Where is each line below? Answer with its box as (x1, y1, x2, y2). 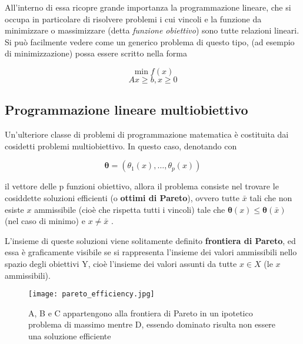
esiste (5, 203, 24, 215)
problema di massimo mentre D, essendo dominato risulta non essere (28, 318, 276, 330)
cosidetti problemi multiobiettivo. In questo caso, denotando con (5, 139, 237, 152)
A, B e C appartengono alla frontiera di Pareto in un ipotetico (28, 306, 253, 319)
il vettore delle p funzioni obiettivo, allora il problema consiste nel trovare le (5, 180, 279, 192)
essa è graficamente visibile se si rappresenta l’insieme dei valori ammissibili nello (5, 246, 297, 258)
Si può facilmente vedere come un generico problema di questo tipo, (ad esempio (5, 35, 295, 48)
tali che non (249, 191, 292, 203)
